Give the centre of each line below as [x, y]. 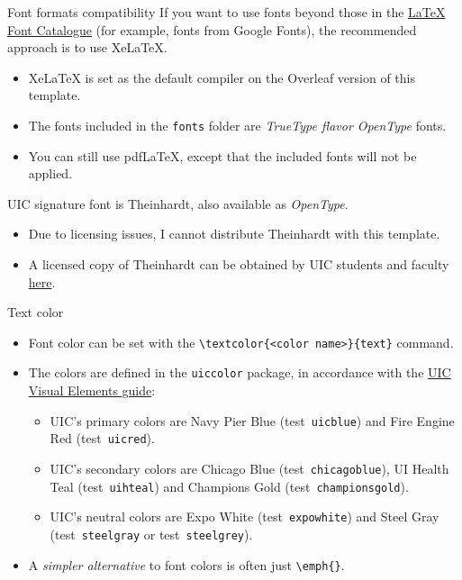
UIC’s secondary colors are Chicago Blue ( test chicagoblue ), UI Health [249, 468]
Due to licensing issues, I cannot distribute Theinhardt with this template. [234, 234]
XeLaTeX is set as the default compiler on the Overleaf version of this [222, 77]
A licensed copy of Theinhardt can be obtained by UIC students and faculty [239, 264]
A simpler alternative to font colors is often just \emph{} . [186, 564]
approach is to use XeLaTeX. [87, 47]
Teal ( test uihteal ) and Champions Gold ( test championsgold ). [229, 486]
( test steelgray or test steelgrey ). [151, 534]
